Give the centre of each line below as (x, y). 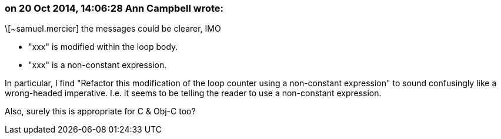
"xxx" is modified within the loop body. (103, 47)
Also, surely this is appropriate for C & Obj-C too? (100, 111)
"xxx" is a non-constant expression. (98, 65)
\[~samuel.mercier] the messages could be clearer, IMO (113, 29)
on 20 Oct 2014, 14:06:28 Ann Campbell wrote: (114, 8)
